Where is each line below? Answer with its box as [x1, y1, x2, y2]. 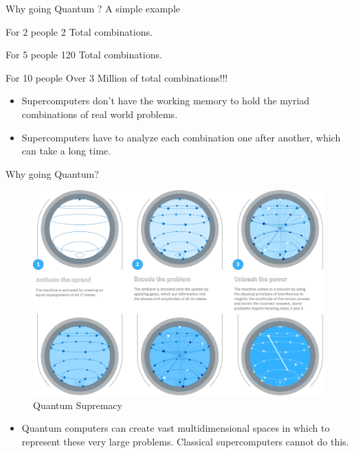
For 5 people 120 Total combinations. [5, 47, 162, 62]
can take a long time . [21, 143, 111, 158]
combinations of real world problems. [21, 106, 178, 121]
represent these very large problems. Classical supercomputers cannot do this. [21, 434, 349, 449]
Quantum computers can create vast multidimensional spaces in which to [21, 421, 330, 435]
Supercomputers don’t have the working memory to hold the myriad [21, 93, 310, 108]
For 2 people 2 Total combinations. [5, 24, 153, 38]
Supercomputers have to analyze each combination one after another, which [21, 130, 341, 144]
